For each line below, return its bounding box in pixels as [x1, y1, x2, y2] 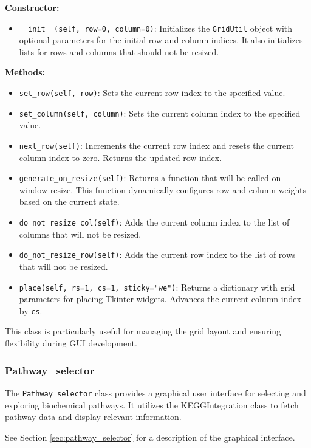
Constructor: [5, 1, 60, 13]
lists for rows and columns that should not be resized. [19, 45, 219, 58]
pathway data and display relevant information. [5, 410, 182, 423]
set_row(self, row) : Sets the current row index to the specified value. [19, 86, 285, 99]
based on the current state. [19, 195, 120, 208]
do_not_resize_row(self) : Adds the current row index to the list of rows [19, 248, 296, 261]
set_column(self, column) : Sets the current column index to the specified [19, 106, 301, 119]
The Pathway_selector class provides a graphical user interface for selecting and [5, 386, 306, 399]
